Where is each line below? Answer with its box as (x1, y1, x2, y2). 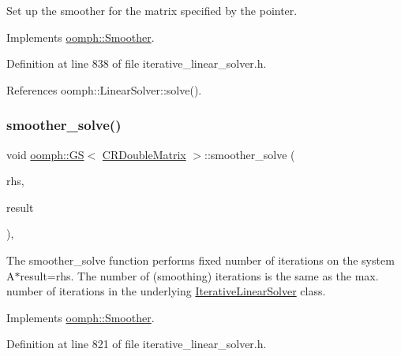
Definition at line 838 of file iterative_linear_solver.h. (6, 55, 267, 72)
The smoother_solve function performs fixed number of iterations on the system (6, 251, 395, 268)
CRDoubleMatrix (102, 146, 186, 162)
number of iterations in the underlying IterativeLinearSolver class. (6, 283, 326, 299)
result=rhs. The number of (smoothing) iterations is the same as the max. (20, 267, 379, 284)
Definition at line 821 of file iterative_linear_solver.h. (6, 336, 267, 352)
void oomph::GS (6, 146, 84, 162)
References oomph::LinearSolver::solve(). (6, 81, 202, 98)
